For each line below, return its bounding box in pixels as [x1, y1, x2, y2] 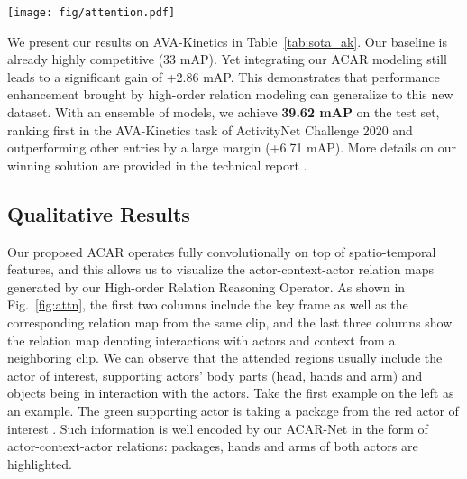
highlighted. [7, 454, 72, 473]
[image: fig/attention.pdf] [7, 6, 176, 19]
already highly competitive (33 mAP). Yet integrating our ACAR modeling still [7, 50, 447, 69]
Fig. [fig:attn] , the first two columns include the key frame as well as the [7, 295, 408, 314]
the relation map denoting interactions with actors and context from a [7, 330, 396, 349]
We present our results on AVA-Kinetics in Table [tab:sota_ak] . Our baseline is [7, 32, 447, 51]
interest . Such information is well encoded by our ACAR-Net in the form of [7, 419, 428, 438]
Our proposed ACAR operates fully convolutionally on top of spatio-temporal [7, 242, 436, 261]
